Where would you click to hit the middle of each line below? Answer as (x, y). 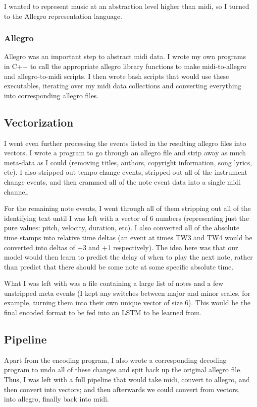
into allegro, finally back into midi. (57, 399)
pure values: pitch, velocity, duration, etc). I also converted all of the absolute (122, 228)
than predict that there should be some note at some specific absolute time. (119, 266)
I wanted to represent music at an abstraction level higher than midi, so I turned (127, 6)
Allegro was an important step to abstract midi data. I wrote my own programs (125, 56)
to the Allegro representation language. (63, 16)
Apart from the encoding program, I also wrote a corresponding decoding (115, 360)
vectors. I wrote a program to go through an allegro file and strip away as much (125, 153)
